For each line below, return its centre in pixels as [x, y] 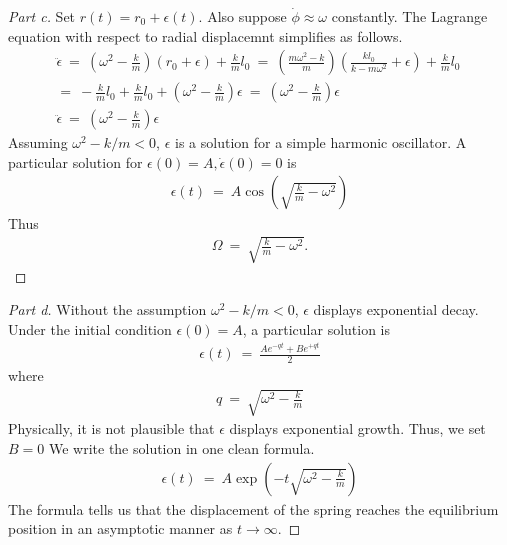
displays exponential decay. [396, 309]
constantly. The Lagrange [409, 16]
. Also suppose [242, 16]
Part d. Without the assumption [107, 309]
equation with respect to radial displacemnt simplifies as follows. [205, 35]
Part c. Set [42, 16]
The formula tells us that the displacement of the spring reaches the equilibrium [253, 508]
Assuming [38, 142]
